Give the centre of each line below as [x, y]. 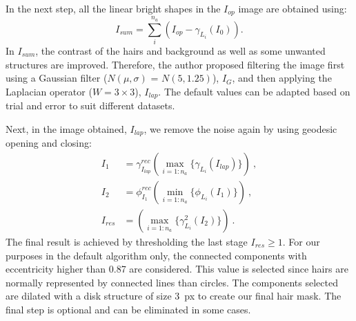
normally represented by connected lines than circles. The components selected [172, 282]
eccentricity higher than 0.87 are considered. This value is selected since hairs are [177, 269]
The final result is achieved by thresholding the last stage [127, 241]
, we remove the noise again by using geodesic [240, 128]
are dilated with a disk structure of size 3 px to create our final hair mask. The [174, 296]
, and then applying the [282, 78]
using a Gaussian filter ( [57, 78]
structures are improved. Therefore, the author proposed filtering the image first [175, 64]
